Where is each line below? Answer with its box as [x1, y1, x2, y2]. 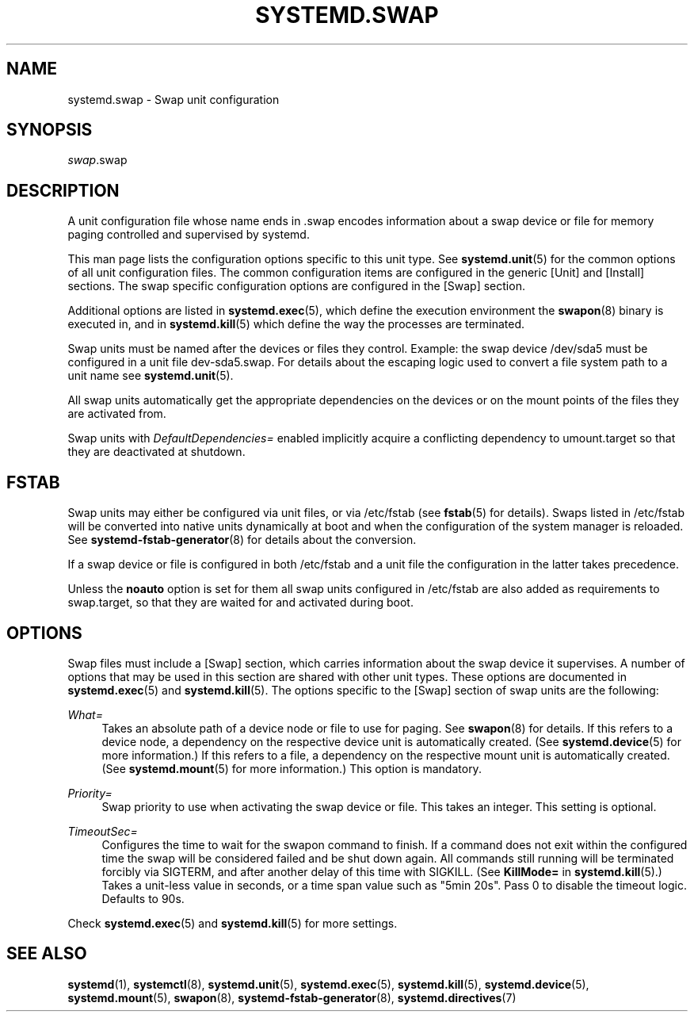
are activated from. [67, 407, 166, 421]
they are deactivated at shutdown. [67, 445, 246, 459]
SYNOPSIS [6, 120, 93, 140]
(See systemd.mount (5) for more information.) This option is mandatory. [101, 761, 482, 775]
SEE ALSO [6, 943, 87, 964]
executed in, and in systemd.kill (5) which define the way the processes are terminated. [67, 317, 525, 331]
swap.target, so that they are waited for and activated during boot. [67, 595, 414, 610]
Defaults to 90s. [101, 891, 185, 905]
